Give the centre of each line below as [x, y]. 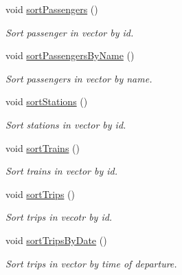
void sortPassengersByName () [70, 55]
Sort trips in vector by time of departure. [91, 263]
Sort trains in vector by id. [62, 171]
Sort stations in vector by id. [66, 124]
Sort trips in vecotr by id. [59, 217]
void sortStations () [47, 101]
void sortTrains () [43, 147]
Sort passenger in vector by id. [70, 32]
